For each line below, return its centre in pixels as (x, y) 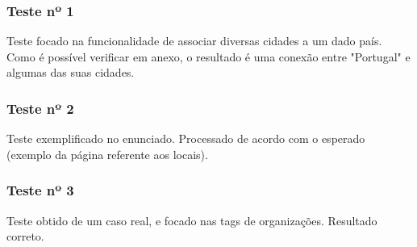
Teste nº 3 (40, 190)
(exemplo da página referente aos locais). (107, 154)
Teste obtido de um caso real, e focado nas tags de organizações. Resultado (192, 220)
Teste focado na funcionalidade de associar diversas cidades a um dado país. (194, 41)
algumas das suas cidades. (71, 72)
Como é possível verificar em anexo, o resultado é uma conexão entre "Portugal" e (208, 56)
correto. (25, 236)
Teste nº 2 (40, 108)
